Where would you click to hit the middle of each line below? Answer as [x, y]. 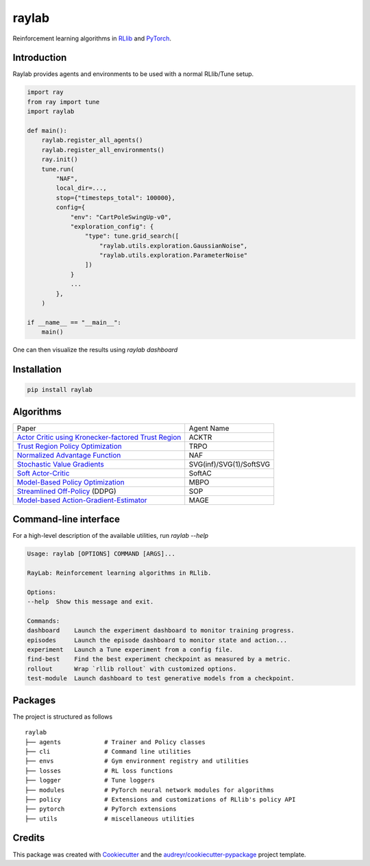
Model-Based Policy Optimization [71, 482]
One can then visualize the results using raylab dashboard [95, 350]
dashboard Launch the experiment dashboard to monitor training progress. [161, 631]
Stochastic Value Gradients [60, 464]
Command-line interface [66, 520]
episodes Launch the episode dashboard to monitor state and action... [157, 640]
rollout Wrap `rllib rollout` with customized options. [132, 669]
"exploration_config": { [112, 226]
